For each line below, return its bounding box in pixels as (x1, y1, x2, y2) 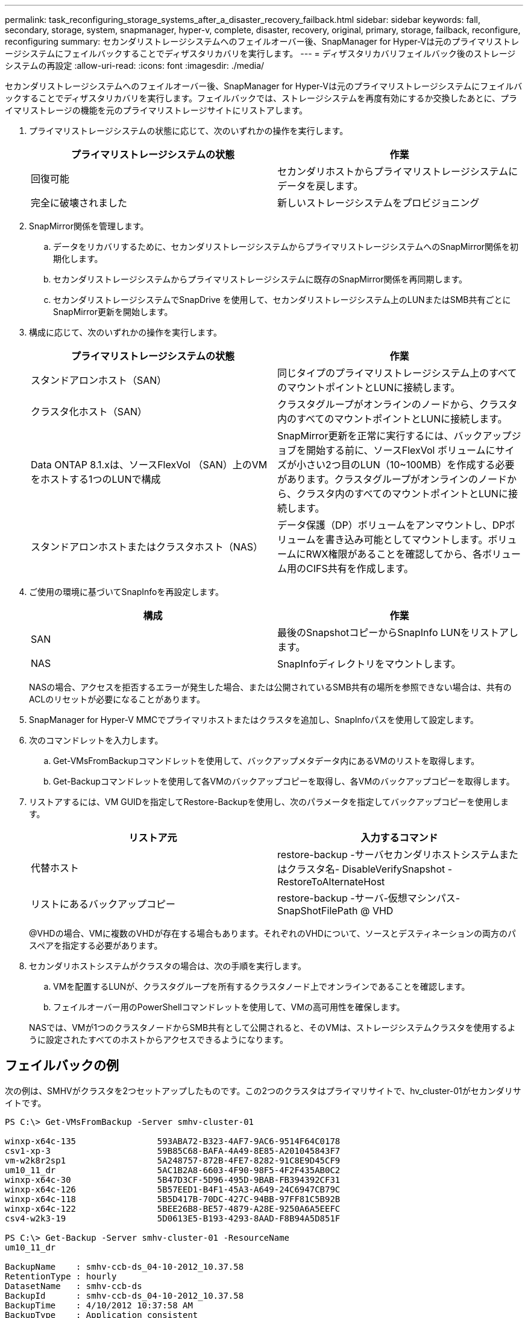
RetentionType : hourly (5, 1271, 117, 1281)
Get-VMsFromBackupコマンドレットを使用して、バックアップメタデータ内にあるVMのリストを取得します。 (53, 756, 480, 766)
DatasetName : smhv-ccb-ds (5, 1281, 142, 1291)
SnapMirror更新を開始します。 (53, 307, 173, 317)
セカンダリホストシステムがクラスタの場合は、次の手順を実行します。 (29, 961, 306, 971)
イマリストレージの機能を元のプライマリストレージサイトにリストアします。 (5, 105, 308, 115)
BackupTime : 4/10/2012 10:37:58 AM (5, 1300, 193, 1310)
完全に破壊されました (31, 197, 128, 209)
